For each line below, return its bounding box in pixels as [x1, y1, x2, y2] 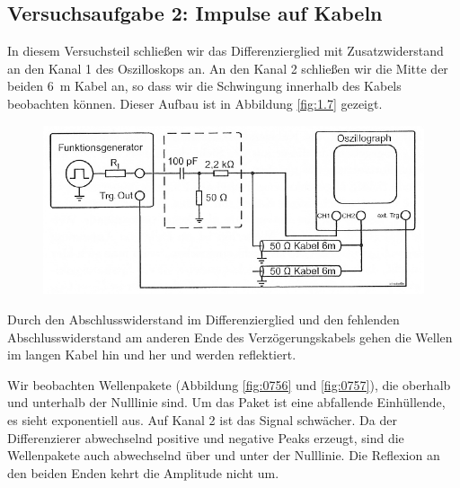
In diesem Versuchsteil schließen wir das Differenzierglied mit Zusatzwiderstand [7, 41, 444, 60]
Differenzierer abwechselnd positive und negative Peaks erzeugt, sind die [7, 428, 404, 447]
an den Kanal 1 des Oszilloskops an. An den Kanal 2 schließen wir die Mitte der [7, 58, 448, 77]
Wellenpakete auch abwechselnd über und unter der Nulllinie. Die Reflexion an [7, 446, 440, 465]
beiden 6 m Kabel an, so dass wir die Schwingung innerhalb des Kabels [7, 76, 402, 95]
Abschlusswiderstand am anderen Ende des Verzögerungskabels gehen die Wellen [7, 327, 453, 346]
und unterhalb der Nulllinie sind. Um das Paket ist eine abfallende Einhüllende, [7, 393, 446, 412]
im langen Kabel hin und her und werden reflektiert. [7, 345, 296, 364]
